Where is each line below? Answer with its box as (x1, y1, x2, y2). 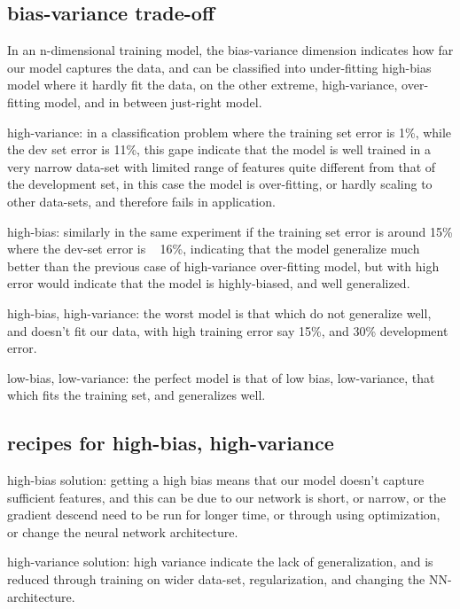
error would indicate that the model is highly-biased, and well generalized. (7, 274, 410, 293)
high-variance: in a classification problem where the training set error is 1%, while (7, 122, 452, 141)
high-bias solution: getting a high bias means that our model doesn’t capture (7, 471, 425, 489)
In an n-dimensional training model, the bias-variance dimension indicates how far (7, 41, 454, 59)
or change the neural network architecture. (7, 522, 238, 541)
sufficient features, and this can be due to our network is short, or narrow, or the (7, 488, 446, 506)
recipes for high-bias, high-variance (7, 429, 334, 457)
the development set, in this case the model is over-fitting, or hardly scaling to (7, 175, 433, 193)
